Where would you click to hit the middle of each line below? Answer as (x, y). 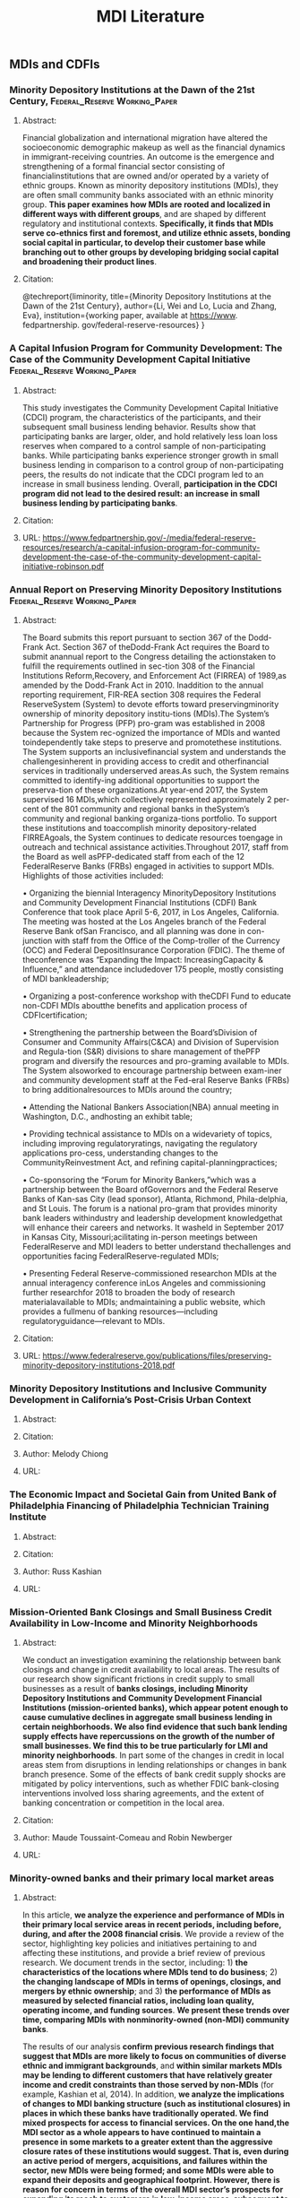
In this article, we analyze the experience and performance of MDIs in (153, 1915)
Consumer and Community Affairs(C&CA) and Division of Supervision (150, 1043)
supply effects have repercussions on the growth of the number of (148, 1735)
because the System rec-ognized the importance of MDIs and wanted (151, 733)
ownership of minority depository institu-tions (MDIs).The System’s (146, 714)
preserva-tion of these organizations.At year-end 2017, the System (145, 790)
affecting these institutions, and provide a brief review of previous (144, 1953)
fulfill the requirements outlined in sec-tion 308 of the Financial (138, 666)
